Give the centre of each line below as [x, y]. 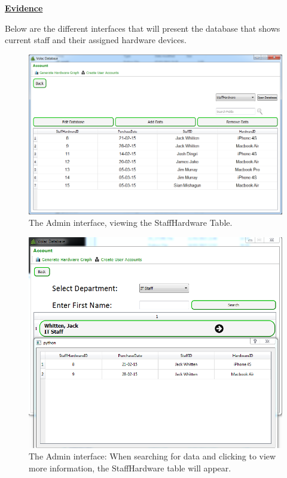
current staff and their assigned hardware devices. [96, 40]
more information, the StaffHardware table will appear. [130, 468]
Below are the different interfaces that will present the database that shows [143, 28]
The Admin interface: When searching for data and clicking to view [152, 456]
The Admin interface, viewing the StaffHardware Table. [131, 223]
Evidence [24, 8]
